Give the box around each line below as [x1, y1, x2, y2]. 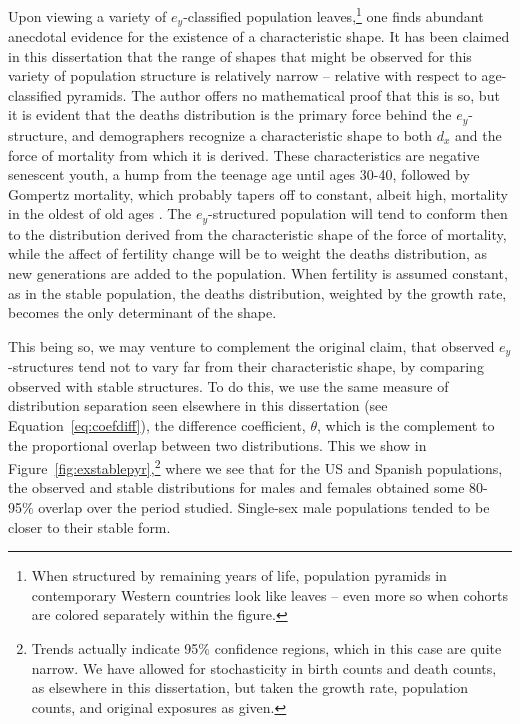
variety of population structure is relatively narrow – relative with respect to [8, 65, 477, 86]
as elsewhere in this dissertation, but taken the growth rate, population [31, 677, 468, 698]
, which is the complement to [317, 414, 495, 435]
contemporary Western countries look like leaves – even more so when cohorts [31, 584, 508, 605]
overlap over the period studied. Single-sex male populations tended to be [38, 497, 490, 517]
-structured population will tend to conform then [208, 203, 508, 224]
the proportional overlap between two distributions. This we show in [8, 434, 427, 455]
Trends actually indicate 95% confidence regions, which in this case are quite [31, 637, 502, 658]
